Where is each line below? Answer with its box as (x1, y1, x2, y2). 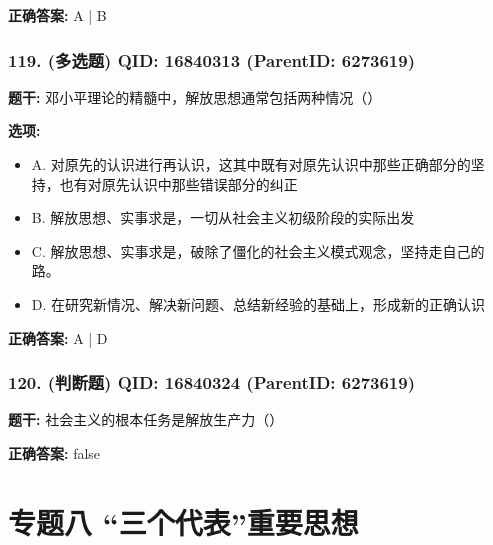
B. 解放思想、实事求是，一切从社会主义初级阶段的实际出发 (31, 207, 415, 228)
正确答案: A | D (8, 327, 108, 348)
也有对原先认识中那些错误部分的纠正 (59, 173, 298, 194)
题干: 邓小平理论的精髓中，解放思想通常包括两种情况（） (8, 86, 382, 107)
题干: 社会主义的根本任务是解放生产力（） (8, 409, 284, 430)
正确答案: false (8, 442, 101, 463)
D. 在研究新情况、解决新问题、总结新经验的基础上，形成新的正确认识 (31, 293, 486, 314)
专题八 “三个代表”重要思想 (8, 501, 359, 542)
